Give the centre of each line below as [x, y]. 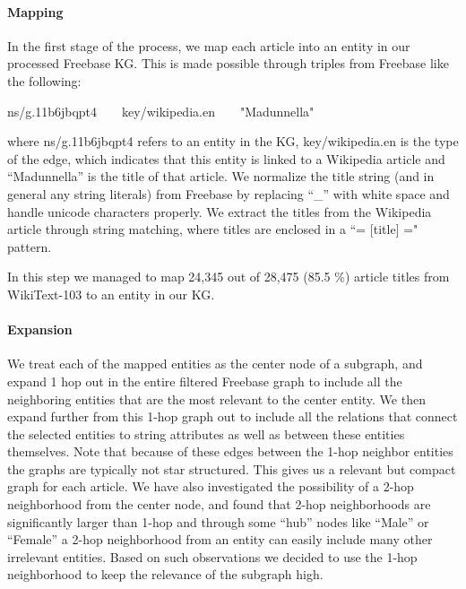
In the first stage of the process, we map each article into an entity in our [209, 45]
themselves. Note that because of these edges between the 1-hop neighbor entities [230, 451]
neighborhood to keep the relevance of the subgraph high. [165, 574]
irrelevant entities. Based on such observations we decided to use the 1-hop [212, 556]
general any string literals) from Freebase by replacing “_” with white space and [229, 193]
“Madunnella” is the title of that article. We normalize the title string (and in [221, 176]
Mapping [35, 11]
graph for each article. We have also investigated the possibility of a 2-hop [211, 486]
